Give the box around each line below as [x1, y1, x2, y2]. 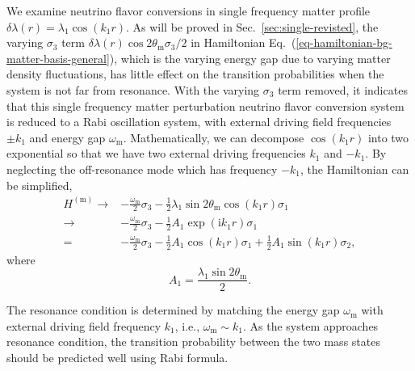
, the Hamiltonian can [300, 160, 409, 177]
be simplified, [6, 176, 73, 193]
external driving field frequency [6, 317, 161, 334]
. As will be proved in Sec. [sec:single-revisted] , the [125, 18, 379, 35]
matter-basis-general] [6, 49, 110, 66]
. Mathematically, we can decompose [123, 129, 304, 145]
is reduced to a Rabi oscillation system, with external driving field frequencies [6, 113, 392, 130]
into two [367, 129, 409, 145]
